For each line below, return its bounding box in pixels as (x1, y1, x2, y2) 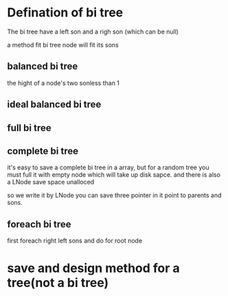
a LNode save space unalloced (7, 178, 95, 186)
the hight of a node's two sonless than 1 (7, 79, 120, 87)
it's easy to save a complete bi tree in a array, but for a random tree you (7, 163, 209, 172)
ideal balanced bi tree (7, 99, 102, 110)
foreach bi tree (7, 218, 71, 230)
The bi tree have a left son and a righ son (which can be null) (7, 27, 179, 36)
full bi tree (7, 122, 52, 134)
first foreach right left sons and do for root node (7, 236, 143, 245)
